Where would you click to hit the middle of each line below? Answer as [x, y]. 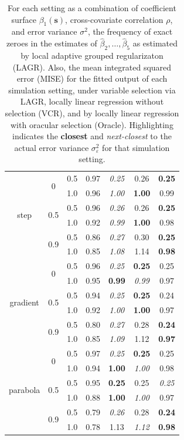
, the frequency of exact [130, 31]
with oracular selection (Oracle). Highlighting [92, 124]
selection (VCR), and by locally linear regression [92, 112]
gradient [24, 302]
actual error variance [52, 147]
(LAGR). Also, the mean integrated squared [92, 67]
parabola [25, 390]
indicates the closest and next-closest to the [92, 136]
